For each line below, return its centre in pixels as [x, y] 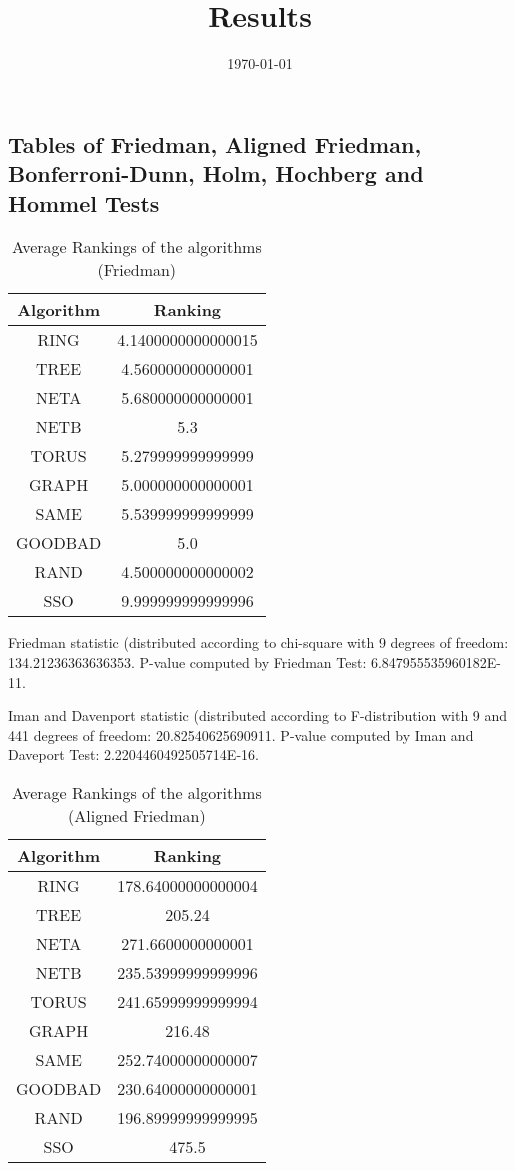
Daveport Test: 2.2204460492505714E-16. [133, 754]
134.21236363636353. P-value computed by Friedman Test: [187, 661]
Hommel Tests [84, 202]
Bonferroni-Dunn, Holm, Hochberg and [216, 173]
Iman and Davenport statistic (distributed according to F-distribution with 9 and [258, 715]
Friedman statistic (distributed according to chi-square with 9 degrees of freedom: [258, 642]
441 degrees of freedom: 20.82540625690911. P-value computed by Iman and [241, 734]
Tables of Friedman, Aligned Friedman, [215, 143]
